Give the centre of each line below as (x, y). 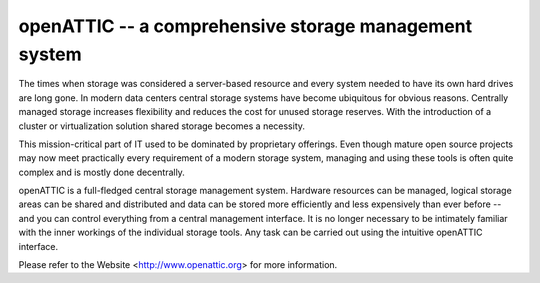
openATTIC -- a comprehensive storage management (245, 26)
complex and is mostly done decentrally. (101, 172)
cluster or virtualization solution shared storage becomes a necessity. (161, 126)
